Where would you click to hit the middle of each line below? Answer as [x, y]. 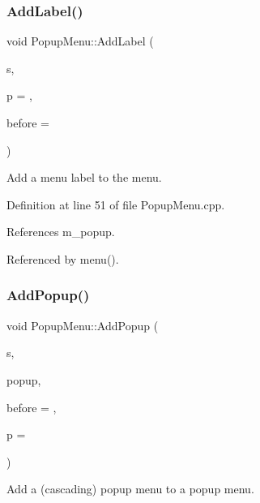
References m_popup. [61, 232]
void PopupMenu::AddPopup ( [83, 325]
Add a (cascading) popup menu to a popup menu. [130, 489]
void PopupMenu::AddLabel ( [80, 41]
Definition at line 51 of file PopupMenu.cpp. [116, 204]
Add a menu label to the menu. [84, 177]
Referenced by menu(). [63, 258]
